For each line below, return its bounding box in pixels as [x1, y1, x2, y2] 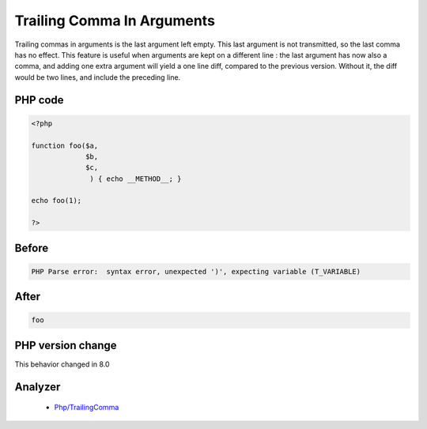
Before [14, 241, 49, 254]
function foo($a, [31, 141, 99, 150]
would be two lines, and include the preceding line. [14, 72, 181, 82]
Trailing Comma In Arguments [14, 12, 215, 29]
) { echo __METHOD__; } [89, 174, 182, 183]
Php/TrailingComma [54, 403, 119, 412]
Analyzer [14, 380, 61, 393]
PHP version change [14, 338, 118, 352]
